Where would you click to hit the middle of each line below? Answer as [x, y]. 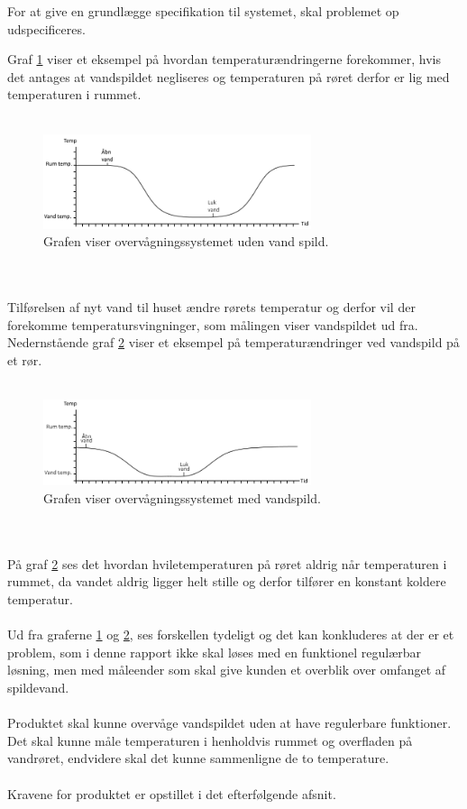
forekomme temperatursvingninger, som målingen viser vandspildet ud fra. [213, 324]
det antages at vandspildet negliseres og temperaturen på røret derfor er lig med [229, 76]
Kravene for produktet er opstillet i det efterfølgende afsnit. [172, 793]
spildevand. [38, 687]
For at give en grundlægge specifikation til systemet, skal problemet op [203, 11]
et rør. [25, 359]
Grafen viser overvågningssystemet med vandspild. [182, 498]
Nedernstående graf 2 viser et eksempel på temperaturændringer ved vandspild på [233, 342]
